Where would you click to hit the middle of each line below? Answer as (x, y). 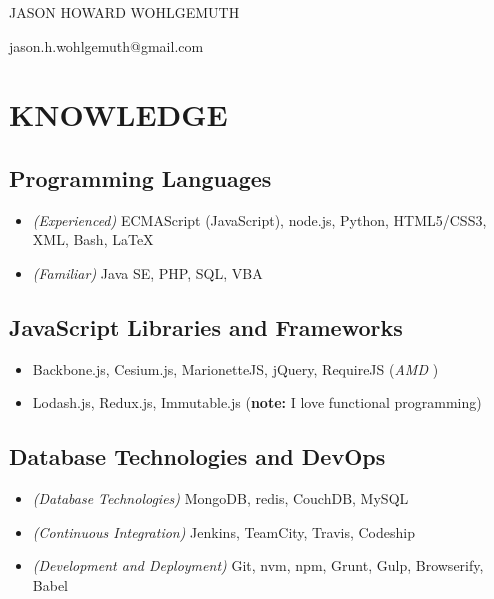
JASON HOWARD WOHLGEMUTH (124, 12)
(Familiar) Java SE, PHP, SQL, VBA (147, 272)
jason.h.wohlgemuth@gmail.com (106, 45)
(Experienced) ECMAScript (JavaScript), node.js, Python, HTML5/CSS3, (259, 219)
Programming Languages (140, 177)
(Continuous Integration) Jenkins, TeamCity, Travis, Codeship (223, 531)
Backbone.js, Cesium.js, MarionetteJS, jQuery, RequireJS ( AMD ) (235, 368)
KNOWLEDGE (118, 114)
